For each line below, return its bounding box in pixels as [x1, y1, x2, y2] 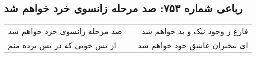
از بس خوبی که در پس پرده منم [8, 39, 116, 51]
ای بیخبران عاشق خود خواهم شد [137, 39, 248, 51]
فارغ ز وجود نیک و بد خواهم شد [141, 25, 248, 37]
